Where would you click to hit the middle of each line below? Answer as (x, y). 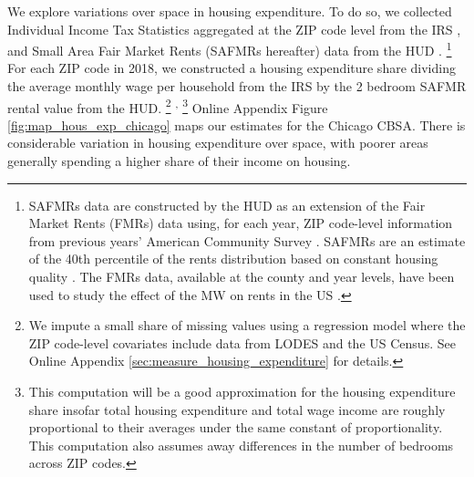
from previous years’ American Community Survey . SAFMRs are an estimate (247, 240)
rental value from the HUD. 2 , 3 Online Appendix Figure (168, 106)
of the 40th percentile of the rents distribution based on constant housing (233, 259)
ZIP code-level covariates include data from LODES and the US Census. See (242, 342)
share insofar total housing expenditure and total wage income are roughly (237, 409)
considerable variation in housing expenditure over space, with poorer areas (218, 143)
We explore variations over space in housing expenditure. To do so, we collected (230, 11)
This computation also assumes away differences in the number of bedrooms (241, 445)
